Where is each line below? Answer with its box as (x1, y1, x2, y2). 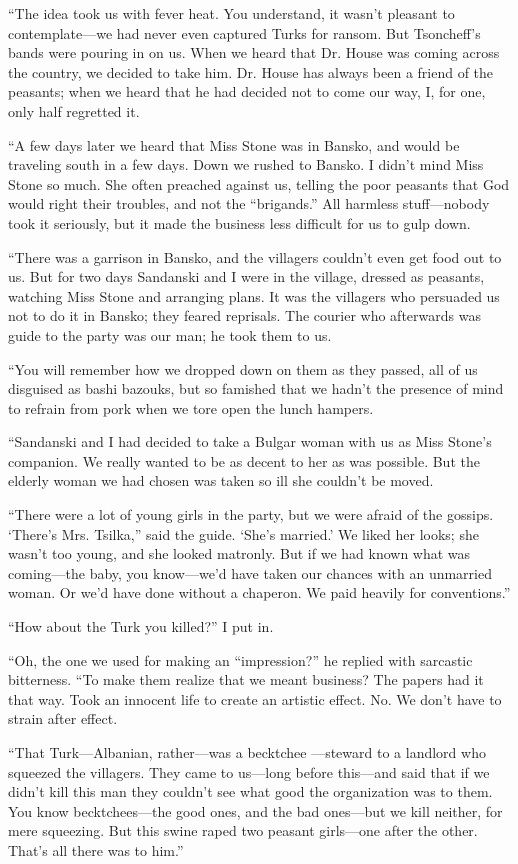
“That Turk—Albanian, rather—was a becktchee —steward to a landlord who (8, 742, 486, 762)
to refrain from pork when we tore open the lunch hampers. (8, 397, 374, 418)
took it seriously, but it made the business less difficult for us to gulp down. (8, 212, 471, 233)
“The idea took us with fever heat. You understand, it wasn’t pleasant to (8, 3, 455, 23)
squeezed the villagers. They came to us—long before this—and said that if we (8, 761, 490, 782)
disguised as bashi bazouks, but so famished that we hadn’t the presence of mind (8, 378, 504, 399)
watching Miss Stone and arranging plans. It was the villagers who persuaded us (8, 285, 500, 306)
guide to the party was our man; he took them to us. (8, 324, 332, 345)
